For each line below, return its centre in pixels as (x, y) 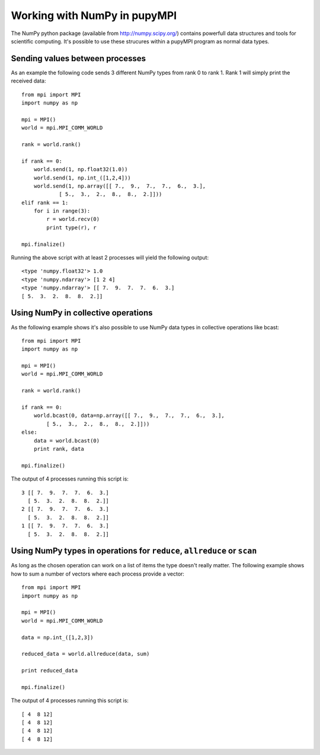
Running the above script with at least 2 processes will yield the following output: (110, 258)
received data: (28, 81)
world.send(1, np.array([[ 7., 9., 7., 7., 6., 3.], (120, 186)
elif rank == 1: (45, 203)
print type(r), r (72, 228)
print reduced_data (50, 671)
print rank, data (59, 449)
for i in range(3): (62, 211)
